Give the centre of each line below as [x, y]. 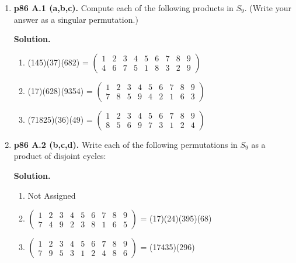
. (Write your [268, 8]
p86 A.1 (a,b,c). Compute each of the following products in [123, 8]
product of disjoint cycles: [60, 156]
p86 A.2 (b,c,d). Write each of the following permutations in [126, 144]
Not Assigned [52, 195]
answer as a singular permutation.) [76, 19]
